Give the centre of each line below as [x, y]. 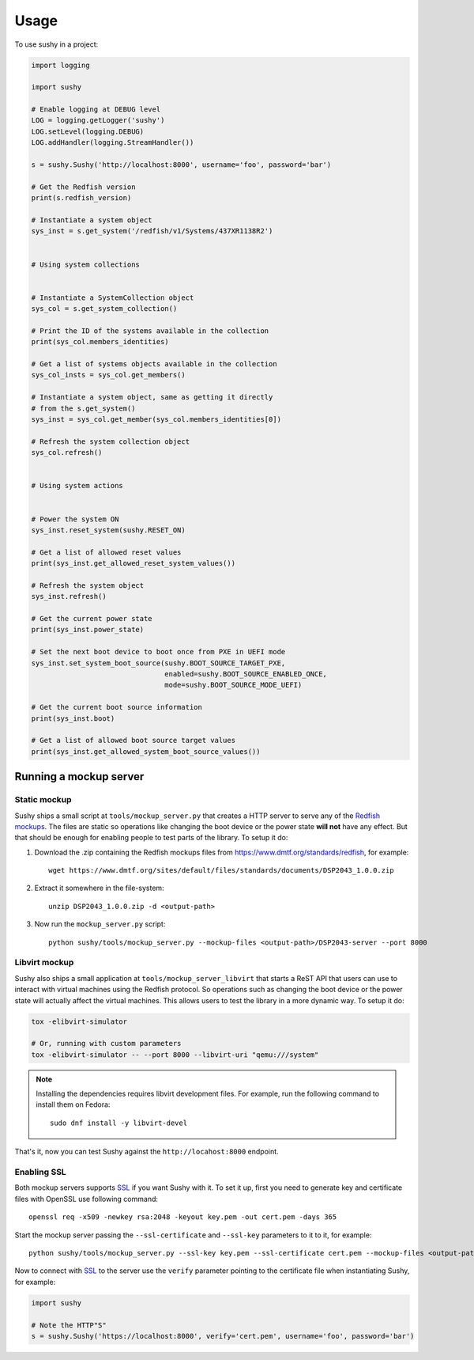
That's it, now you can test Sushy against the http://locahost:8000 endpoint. [147, 1152]
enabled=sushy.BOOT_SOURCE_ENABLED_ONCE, [246, 674]
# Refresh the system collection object [110, 441]
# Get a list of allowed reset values [106, 552]
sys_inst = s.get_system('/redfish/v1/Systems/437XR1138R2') [152, 231]
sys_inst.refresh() [69, 597]
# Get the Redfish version [83, 187]
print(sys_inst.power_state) [88, 630]
